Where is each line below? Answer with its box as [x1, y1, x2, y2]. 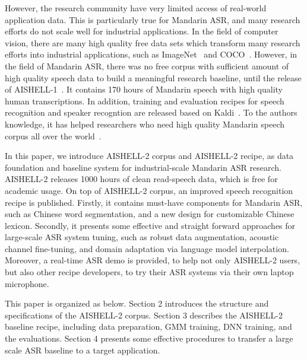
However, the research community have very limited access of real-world [5, 2, 267, 14]
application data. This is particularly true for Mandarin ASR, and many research [5, 13, 300, 26]
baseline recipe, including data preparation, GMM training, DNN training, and [5, 320, 292, 333]
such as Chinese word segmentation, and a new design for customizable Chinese [5, 208, 295, 220]
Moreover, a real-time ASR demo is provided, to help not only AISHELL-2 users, [5, 254, 300, 266]
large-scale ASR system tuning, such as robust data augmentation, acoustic [5, 231, 279, 243]
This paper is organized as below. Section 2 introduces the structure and [5, 297, 269, 310]
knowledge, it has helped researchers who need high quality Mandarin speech [5, 117, 285, 130]
